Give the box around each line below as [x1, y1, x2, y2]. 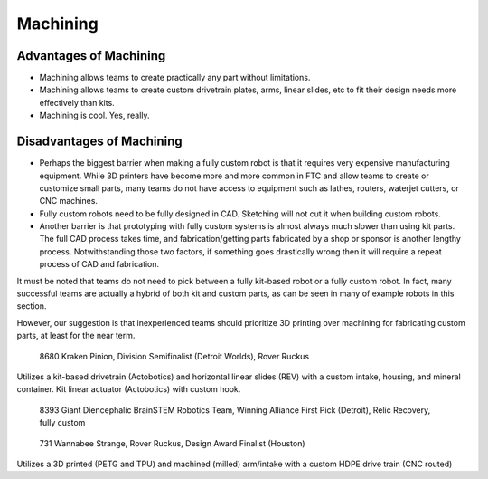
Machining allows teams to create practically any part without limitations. [39, 72, 311, 83]
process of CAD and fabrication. [39, 259, 160, 270]
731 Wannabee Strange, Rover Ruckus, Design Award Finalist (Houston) [39, 437, 306, 448]
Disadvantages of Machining [16, 134, 183, 149]
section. [16, 301, 47, 311]
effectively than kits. [39, 97, 115, 108]
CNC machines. [39, 196, 99, 206]
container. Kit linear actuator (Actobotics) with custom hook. [16, 384, 241, 395]
